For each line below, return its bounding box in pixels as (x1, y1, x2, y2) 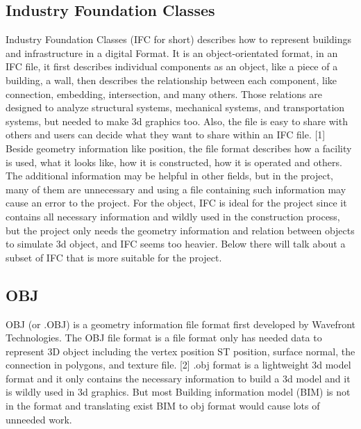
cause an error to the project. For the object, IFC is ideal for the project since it (6, 195, 347, 210)
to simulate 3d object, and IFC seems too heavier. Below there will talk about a (6, 236, 346, 251)
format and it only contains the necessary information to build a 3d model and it (6, 371, 351, 385)
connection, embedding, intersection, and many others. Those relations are (6, 86, 322, 101)
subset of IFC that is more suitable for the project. (6, 250, 222, 264)
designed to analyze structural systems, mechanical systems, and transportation (6, 100, 345, 115)
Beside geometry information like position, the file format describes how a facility (6, 140, 352, 155)
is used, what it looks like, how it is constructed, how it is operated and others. (6, 154, 342, 169)
